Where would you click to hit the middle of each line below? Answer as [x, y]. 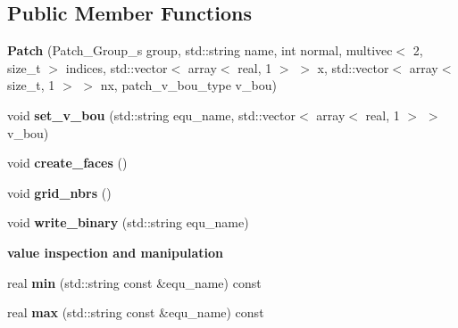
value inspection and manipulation [115, 252]
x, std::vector [353, 67]
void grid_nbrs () [59, 192]
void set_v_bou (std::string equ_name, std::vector [151, 115]
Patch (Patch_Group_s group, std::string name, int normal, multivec [200, 50]
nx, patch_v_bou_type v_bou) [188, 85]
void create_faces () [67, 163]
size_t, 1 [31, 85]
